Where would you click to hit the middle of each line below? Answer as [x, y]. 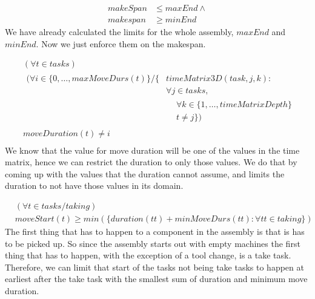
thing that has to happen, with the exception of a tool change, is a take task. [148, 255]
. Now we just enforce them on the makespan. [121, 43]
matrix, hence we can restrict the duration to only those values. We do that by [151, 162]
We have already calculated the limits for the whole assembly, [119, 32]
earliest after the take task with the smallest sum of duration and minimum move [156, 279]
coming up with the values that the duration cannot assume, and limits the [145, 173]
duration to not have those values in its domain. [94, 186]
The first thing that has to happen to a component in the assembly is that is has [155, 231]
